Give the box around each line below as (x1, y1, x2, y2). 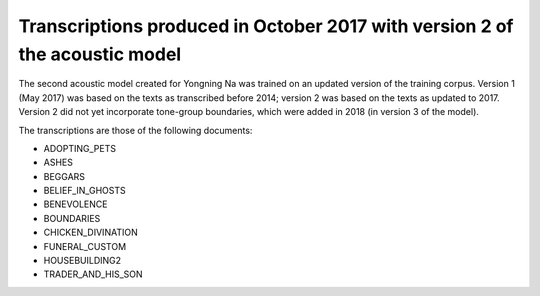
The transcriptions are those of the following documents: (18, 124, 253, 136)
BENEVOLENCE (43, 198, 108, 210)
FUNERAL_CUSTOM (43, 240, 127, 252)
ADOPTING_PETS (43, 142, 117, 154)
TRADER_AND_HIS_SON (43, 268, 143, 280)
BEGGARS (43, 170, 85, 182)
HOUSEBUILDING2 (43, 255, 122, 267)
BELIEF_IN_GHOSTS (43, 185, 126, 197)
